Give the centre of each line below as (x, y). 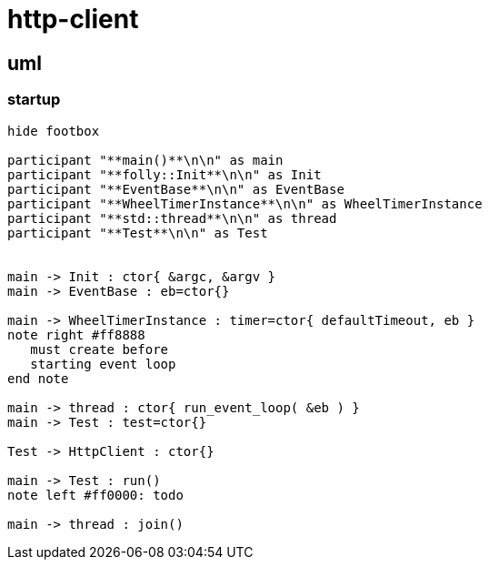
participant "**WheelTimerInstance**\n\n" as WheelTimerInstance (245, 203)
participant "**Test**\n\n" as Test (138, 233)
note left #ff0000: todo (95, 495)
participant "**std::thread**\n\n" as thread (172, 218)
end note (38, 378)
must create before (100, 349)
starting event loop (103, 364)
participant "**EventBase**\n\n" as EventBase (176, 189)
